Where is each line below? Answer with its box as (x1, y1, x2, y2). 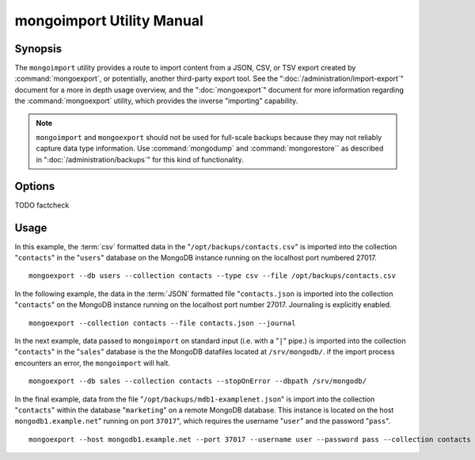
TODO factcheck (14, 200, 70, 210)
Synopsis (14, 42, 63, 55)
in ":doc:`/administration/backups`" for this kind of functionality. (36, 154, 245, 164)
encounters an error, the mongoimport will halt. (14, 358, 170, 367)
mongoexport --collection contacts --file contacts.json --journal (28, 318, 296, 328)
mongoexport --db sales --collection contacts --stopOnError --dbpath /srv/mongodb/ (28, 377, 367, 386)
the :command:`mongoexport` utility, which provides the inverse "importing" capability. (14, 96, 298, 106)
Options (14, 179, 55, 193)
